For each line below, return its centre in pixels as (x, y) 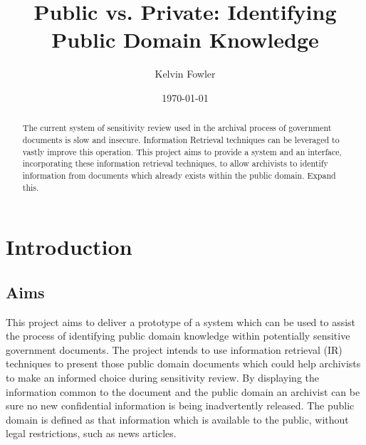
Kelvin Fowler (185, 74)
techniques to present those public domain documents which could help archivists (183, 363)
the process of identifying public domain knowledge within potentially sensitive (178, 336)
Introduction (69, 247)
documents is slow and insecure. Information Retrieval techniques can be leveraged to (181, 139)
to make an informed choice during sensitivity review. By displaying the (162, 377)
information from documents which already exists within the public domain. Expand (179, 175)
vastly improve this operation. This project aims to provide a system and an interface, (182, 151)
